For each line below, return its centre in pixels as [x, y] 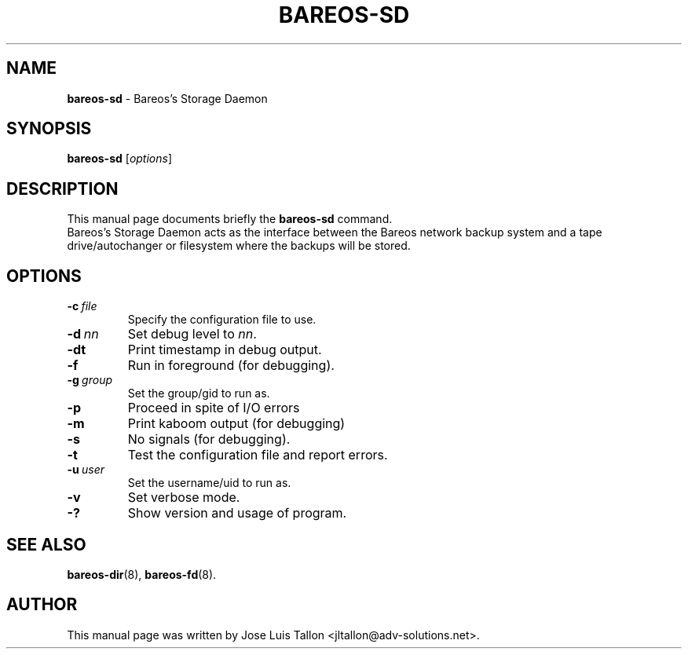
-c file [82, 306]
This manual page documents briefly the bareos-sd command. [230, 219]
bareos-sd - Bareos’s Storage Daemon [167, 98]
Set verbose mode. [184, 498]
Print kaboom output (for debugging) [236, 424]
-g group [90, 380]
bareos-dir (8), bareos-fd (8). [142, 574]
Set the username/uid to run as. [209, 483]
